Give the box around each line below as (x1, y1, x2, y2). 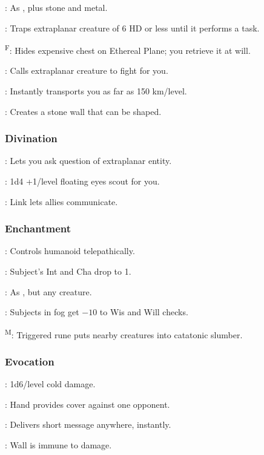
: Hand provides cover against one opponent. (5, 398, 170, 410)
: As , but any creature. (5, 285, 92, 298)
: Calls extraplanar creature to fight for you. (5, 64, 168, 77)
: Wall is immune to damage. (5, 439, 112, 451)
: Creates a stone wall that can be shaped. (5, 105, 162, 117)
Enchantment (5, 221, 71, 236)
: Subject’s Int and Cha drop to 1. (5, 265, 131, 278)
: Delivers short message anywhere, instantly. (5, 418, 171, 431)
